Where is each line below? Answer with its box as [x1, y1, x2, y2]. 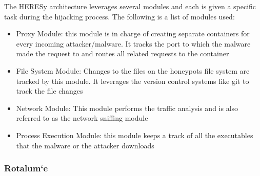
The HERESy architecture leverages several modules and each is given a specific [4, 1, 256, 11]
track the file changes [16, 85, 83, 96]
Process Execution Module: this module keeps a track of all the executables [16, 129, 253, 140]
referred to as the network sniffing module [16, 113, 148, 123]
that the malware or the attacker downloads [16, 140, 154, 150]
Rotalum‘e [4, 162, 48, 174]
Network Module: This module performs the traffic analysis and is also [16, 102, 238, 113]
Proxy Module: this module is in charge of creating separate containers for [16, 28, 250, 39]
